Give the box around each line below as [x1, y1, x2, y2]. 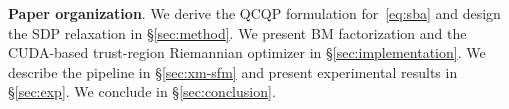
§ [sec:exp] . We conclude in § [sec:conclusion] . [8, 81, 276, 102]
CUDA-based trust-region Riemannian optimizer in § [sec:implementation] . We [8, 42, 486, 63]
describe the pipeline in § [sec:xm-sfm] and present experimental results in [8, 61, 458, 82]
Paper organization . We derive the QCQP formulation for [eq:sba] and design [8, 3, 501, 23]
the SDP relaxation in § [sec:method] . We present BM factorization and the [8, 22, 467, 43]
